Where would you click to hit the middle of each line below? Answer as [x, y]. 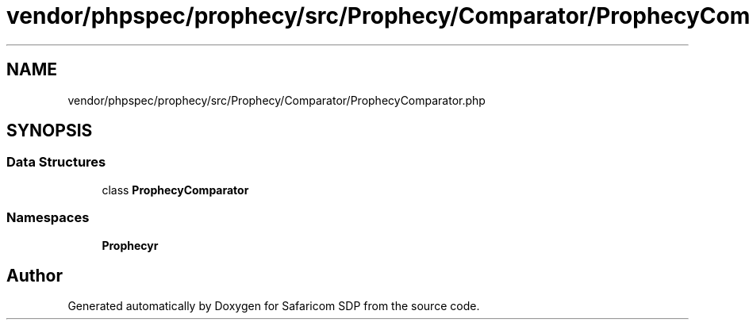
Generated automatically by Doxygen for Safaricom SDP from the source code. [274, 306]
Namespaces [48, 218]
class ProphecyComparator [175, 190]
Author [35, 275]
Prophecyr [130, 245]
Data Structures [56, 162]
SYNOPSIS [50, 131]
